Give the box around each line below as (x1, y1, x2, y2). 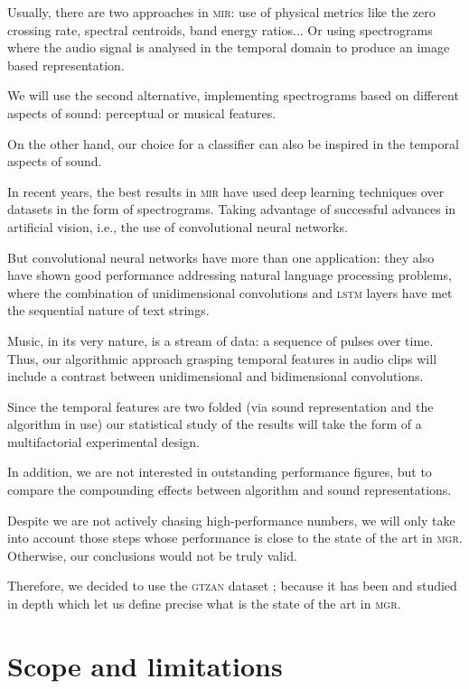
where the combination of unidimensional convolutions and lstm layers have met (7, 283, 453, 302)
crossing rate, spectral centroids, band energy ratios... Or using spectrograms (7, 20, 433, 39)
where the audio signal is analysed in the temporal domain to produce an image (7, 38, 450, 57)
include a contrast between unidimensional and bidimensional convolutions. (7, 367, 424, 386)
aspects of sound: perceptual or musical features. (7, 103, 277, 122)
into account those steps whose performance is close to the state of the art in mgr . (7, 528, 463, 547)
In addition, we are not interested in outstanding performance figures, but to (7, 462, 432, 481)
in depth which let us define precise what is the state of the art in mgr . (7, 594, 401, 613)
